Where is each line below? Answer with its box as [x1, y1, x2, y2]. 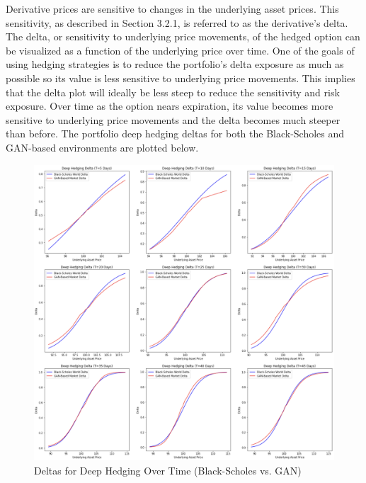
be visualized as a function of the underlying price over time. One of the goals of [6, 42, 355, 57]
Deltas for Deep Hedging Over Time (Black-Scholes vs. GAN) [34, 462, 302, 477]
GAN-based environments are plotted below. [6, 140, 199, 154]
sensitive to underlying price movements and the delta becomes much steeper [6, 112, 341, 127]
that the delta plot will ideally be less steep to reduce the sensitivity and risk [6, 84, 340, 99]
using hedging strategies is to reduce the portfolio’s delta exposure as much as [6, 57, 344, 72]
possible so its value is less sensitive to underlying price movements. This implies [6, 70, 355, 85]
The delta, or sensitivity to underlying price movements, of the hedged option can [6, 29, 360, 44]
